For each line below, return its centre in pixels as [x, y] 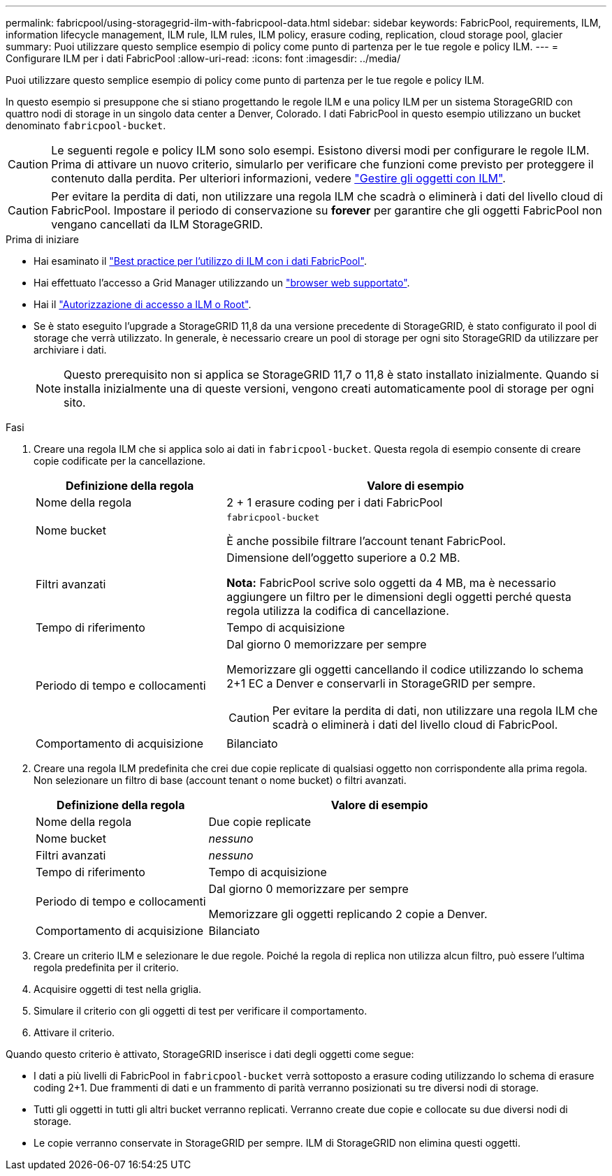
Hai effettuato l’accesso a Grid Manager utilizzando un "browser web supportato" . [222, 283]
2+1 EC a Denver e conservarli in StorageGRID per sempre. [381, 683]
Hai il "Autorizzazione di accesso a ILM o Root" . [143, 304]
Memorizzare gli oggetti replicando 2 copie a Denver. [348, 914]
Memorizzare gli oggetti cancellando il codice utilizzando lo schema [405, 669]
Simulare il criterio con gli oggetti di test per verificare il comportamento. [201, 1011]
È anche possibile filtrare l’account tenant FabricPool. [366, 541]
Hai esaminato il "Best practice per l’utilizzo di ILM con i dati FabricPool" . [200, 261]
